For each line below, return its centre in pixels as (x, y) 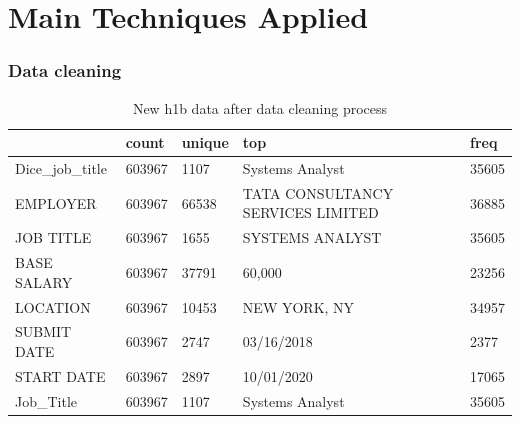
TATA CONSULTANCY (318, 192)
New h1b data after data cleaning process (260, 107)
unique (205, 142)
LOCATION (53, 306)
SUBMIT (43, 331)
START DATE (60, 375)
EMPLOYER (56, 202)
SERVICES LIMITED (310, 212)
